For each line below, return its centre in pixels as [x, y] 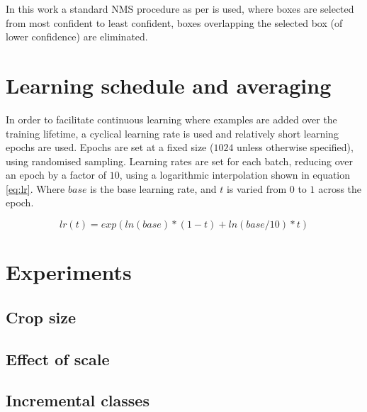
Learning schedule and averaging [169, 85]
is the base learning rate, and [153, 188]
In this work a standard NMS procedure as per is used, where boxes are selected [180, 9]
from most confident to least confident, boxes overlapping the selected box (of [174, 22]
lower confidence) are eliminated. [77, 37]
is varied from [256, 188]
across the [340, 188]
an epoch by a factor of [56, 175]
